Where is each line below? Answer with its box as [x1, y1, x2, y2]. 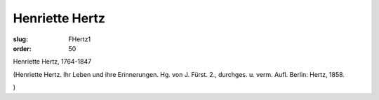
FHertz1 [68, 35, 91, 43]
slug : [13, 35, 28, 43]
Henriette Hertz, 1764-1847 [13, 57, 92, 66]
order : [13, 44, 32, 52]
